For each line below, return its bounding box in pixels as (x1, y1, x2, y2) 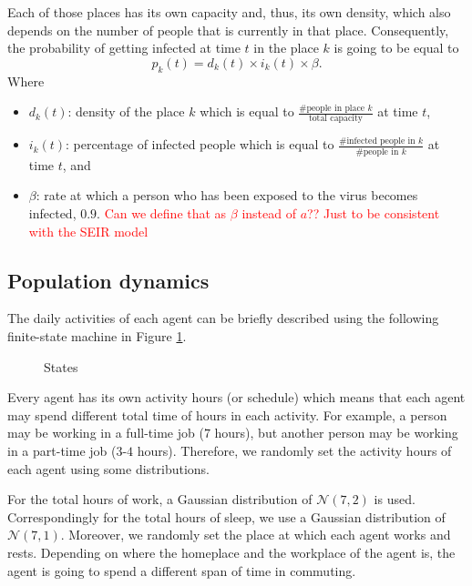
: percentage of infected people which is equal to (66, 135, 334, 154)
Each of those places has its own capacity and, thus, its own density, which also (7, 3, 451, 21)
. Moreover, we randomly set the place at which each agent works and (60, 525, 451, 544)
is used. (374, 490, 416, 509)
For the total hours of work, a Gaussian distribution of (7, 490, 313, 509)
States (44, 357, 78, 376)
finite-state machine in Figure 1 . (7, 326, 187, 345)
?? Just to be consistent (307, 203, 440, 222)
